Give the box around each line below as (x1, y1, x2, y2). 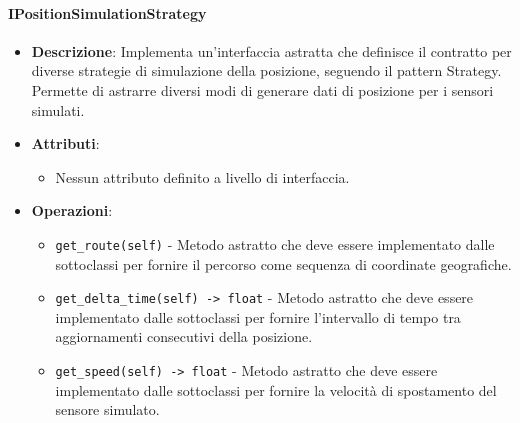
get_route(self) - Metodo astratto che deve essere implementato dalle (55, 233, 495, 254)
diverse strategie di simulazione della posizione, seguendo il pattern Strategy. (31, 60, 502, 81)
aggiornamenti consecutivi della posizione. (55, 326, 313, 347)
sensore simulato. (55, 399, 160, 420)
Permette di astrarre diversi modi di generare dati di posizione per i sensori (31, 79, 494, 100)
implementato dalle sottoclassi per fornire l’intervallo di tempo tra (55, 306, 461, 327)
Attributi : (31, 133, 100, 154)
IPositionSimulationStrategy (8, 2, 207, 23)
